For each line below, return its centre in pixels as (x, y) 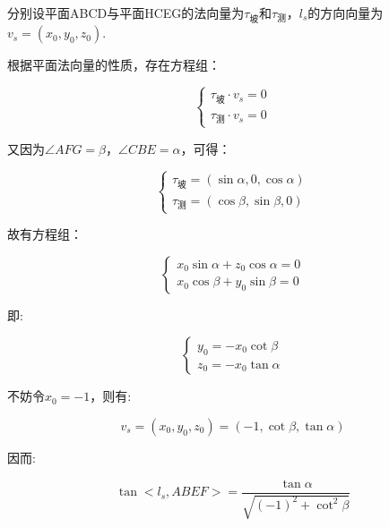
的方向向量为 (346, 13)
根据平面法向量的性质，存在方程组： (114, 65)
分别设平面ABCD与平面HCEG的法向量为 (126, 13)
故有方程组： (45, 234)
